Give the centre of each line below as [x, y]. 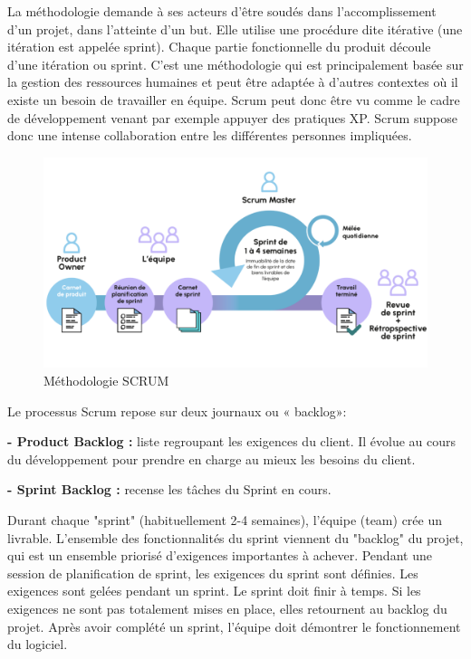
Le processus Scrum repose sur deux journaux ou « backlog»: [177, 411]
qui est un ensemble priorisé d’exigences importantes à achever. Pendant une [220, 555]
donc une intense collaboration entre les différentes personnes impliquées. [210, 135]
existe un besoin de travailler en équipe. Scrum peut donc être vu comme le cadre [234, 99]
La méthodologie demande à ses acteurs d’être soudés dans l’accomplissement [222, 11]
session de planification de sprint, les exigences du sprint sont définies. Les [213, 573]
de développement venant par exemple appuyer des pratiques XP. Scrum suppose [232, 117]
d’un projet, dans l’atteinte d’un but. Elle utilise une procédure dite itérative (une [235, 29]
